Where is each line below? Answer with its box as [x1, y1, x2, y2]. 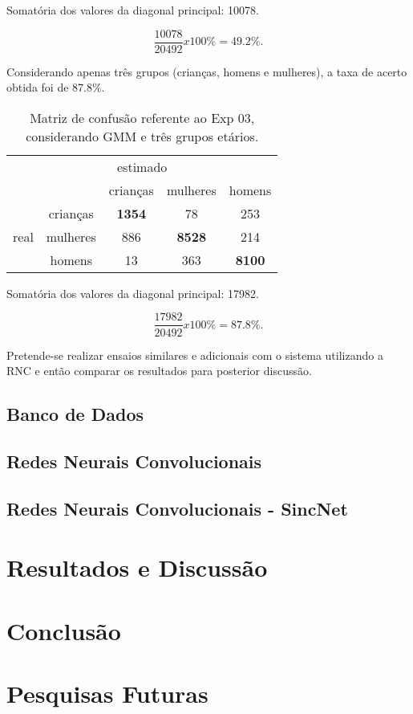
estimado [117, 157, 168, 176]
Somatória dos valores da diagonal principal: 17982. [6, 284, 259, 301]
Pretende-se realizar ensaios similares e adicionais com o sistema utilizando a [6, 346, 383, 363]
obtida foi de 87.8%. [6, 79, 105, 96]
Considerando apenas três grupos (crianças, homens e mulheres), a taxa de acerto [6, 63, 407, 80]
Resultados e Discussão [6, 551, 268, 584]
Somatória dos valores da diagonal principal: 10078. [6, 2, 259, 18]
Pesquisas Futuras [6, 676, 209, 709]
